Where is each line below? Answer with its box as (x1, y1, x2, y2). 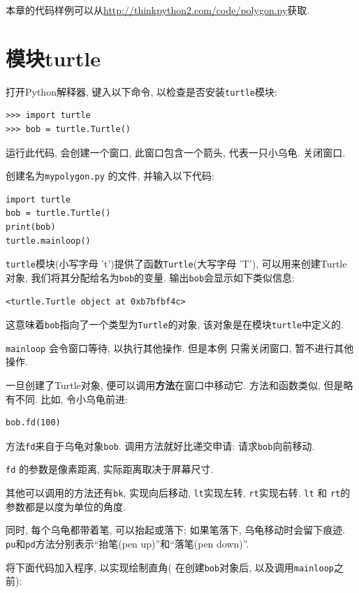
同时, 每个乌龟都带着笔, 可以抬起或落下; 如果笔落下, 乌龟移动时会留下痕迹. (6, 522, 346, 537)
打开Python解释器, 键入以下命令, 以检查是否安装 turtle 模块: (6, 84, 277, 98)
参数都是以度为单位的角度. (6, 499, 126, 513)
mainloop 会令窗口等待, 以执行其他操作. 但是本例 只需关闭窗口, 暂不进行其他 (6, 340, 354, 355)
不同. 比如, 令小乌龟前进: (15, 391, 128, 406)
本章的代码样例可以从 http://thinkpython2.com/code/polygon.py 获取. (6, 3, 310, 17)
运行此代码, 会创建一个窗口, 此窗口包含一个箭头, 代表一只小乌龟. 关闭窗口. (6, 145, 346, 159)
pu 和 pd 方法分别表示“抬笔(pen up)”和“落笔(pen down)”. (6, 536, 249, 550)
